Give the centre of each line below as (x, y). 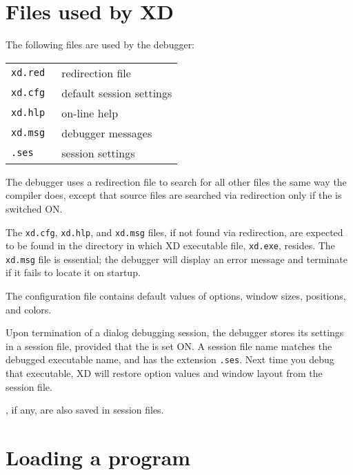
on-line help (90, 113)
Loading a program (98, 457)
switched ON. (34, 208)
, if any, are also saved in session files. (85, 410)
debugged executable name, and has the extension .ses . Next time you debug (170, 359)
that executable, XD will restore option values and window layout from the (164, 373)
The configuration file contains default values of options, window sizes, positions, (176, 296)
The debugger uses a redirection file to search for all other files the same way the (176, 181)
